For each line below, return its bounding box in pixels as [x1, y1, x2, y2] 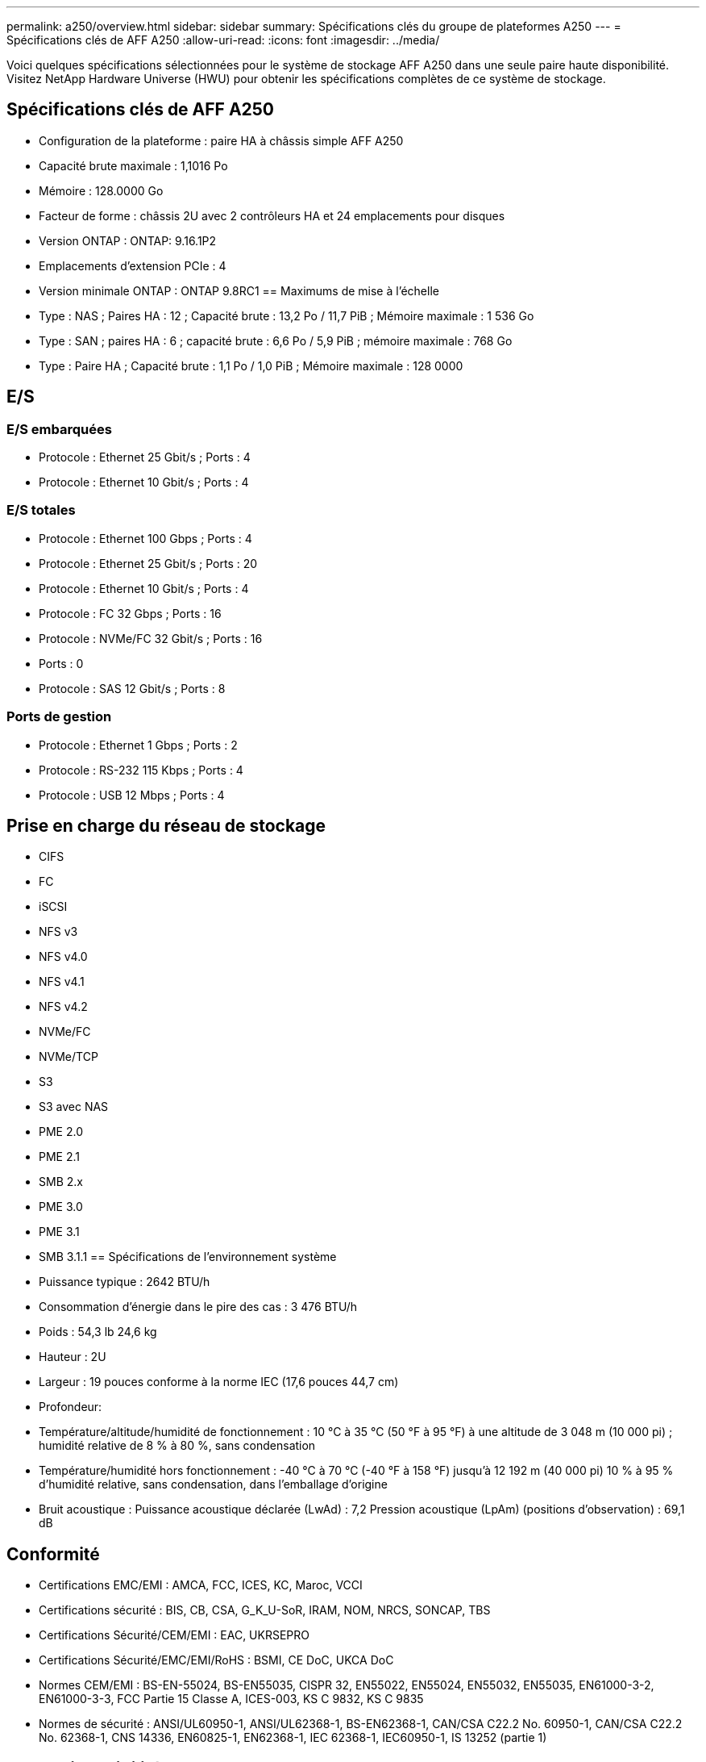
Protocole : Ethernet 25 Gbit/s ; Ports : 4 [39, 450, 251, 465]
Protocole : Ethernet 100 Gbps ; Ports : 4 [39, 531, 252, 545]
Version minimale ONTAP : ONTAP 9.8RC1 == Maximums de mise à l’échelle [39, 283, 439, 298]
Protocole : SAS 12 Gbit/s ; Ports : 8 [39, 681, 226, 695]
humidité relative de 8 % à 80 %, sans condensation [39, 1438, 316, 1453]
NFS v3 [39, 925, 78, 939]
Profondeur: [39, 1400, 102, 1414]
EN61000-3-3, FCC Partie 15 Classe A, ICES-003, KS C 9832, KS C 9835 [39, 1692, 424, 1706]
